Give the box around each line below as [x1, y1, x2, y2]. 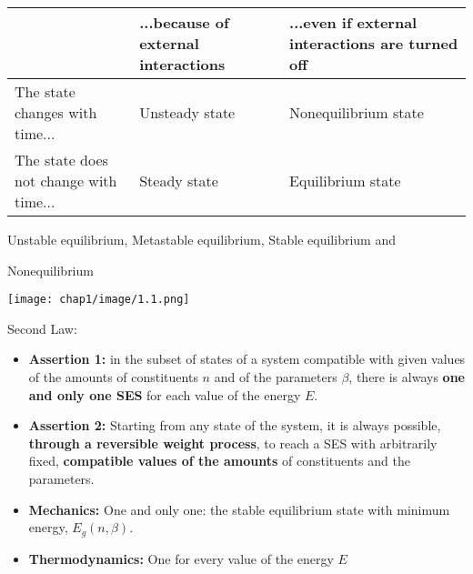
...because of [139, 12, 229, 33]
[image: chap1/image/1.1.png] [7, 293, 190, 307]
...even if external [289, 12, 418, 33]
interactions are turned [289, 33, 458, 54]
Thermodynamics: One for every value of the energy [28, 549, 334, 568]
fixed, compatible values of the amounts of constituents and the [28, 451, 410, 470]
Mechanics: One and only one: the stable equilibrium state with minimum [28, 499, 450, 519]
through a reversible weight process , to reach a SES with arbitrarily [28, 433, 438, 452]
